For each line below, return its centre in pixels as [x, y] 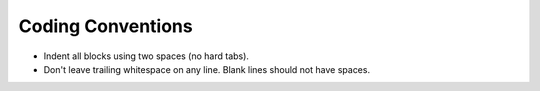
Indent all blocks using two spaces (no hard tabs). [146, 56]
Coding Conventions [106, 26]
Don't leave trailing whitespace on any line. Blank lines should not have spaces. [206, 69]
